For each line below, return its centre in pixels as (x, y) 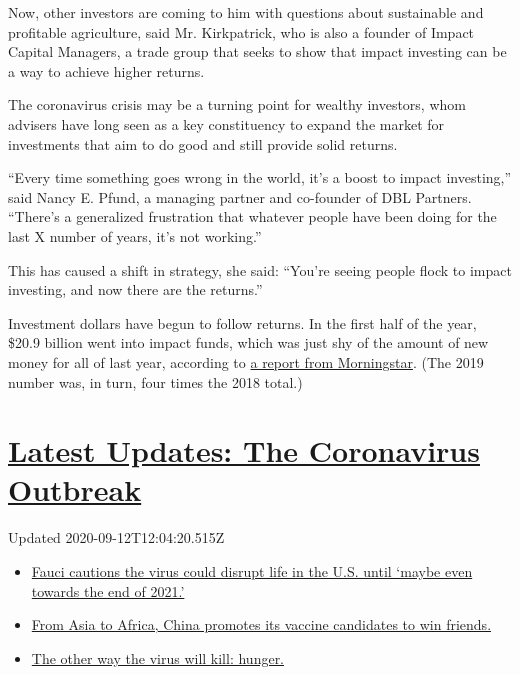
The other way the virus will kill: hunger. (158, 657)
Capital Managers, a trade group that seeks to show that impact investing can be (257, 51)
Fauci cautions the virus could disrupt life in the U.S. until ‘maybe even (252, 571)
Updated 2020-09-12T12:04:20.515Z (116, 537)
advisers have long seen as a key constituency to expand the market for (226, 123)
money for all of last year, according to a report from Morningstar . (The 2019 (246, 361)
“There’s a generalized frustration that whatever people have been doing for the (252, 216)
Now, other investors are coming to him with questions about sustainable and (246, 12)
